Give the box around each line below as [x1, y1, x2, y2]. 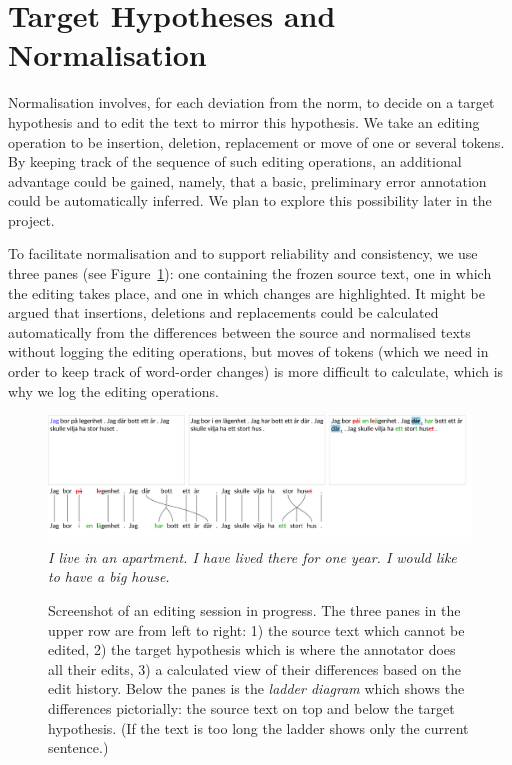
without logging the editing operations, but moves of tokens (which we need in [8, 341, 489, 362]
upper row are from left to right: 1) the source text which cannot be [48, 619, 465, 640]
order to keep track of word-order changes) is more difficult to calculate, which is [8, 361, 504, 382]
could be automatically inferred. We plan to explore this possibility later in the [8, 190, 492, 211]
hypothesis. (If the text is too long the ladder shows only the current [48, 717, 469, 738]
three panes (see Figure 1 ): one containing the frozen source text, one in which [8, 263, 492, 284]
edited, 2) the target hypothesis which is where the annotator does [48, 639, 456, 660]
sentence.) [48, 737, 109, 758]
